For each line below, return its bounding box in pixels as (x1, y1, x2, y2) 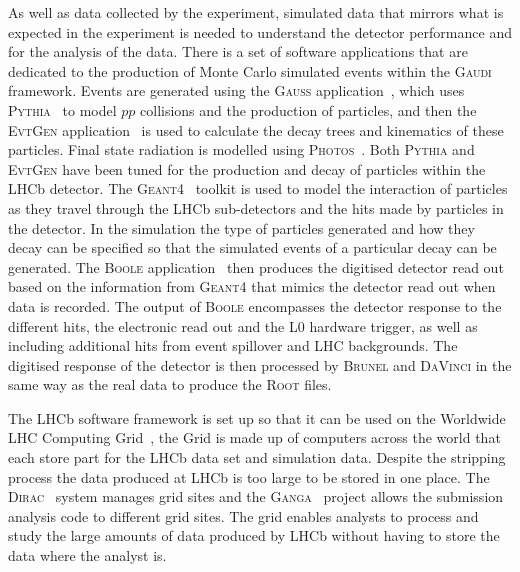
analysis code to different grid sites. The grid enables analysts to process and (8, 505, 479, 526)
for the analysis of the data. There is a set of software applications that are (8, 41, 468, 62)
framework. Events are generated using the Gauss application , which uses (8, 80, 465, 101)
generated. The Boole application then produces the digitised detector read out (8, 256, 504, 277)
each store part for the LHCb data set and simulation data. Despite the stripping (8, 447, 506, 468)
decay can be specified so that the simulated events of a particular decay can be (8, 237, 497, 258)
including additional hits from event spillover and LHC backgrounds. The (8, 335, 458, 356)
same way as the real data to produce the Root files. (8, 374, 332, 395)
